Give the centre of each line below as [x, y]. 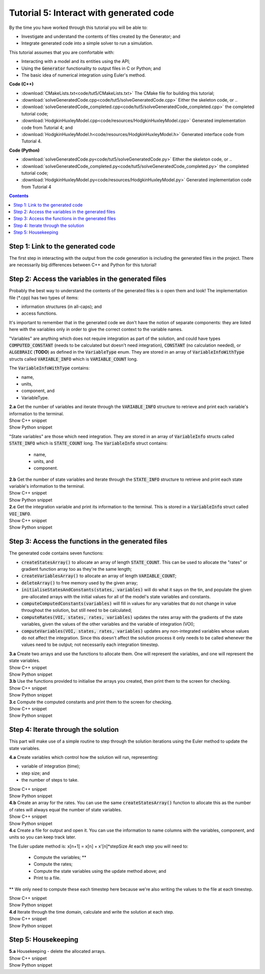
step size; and [36, 773]
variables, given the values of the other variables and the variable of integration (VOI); [108, 624]
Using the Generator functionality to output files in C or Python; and [91, 68]
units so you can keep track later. [42, 837]
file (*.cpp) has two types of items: [44, 298]
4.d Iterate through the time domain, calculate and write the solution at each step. [92, 912]
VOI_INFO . [20, 514]
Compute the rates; [53, 864]
